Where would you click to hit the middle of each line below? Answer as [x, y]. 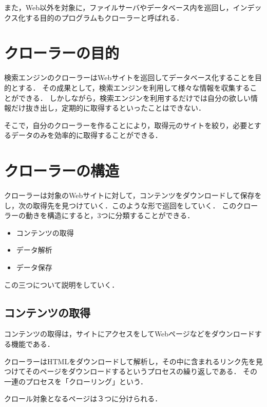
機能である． [33, 343]
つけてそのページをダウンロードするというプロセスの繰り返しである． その [131, 371]
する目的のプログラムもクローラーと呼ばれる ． [104, 17]
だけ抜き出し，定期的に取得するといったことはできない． [108, 108]
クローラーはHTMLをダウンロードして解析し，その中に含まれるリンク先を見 [133, 361]
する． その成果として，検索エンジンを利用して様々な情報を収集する [134, 87]
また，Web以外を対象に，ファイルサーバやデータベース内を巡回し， [119, 7]
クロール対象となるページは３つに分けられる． [83, 399]
